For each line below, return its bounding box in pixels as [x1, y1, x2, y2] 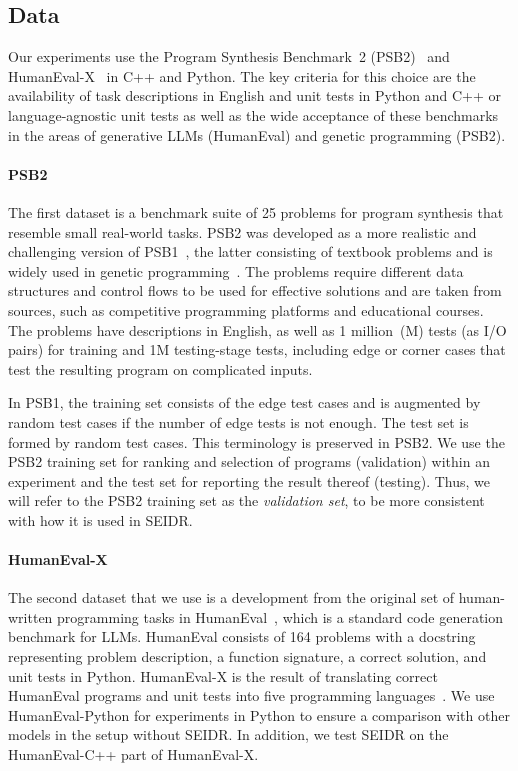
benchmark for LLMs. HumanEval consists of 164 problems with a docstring [8, 626, 476, 647]
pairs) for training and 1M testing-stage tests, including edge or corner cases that [8, 339, 506, 360]
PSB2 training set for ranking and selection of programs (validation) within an [8, 451, 490, 472]
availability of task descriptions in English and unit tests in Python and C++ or [8, 85, 501, 106]
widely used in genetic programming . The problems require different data [8, 260, 464, 281]
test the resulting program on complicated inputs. [8, 358, 313, 379]
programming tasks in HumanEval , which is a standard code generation [57, 606, 504, 627]
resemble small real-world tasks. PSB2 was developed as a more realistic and [8, 221, 477, 242]
